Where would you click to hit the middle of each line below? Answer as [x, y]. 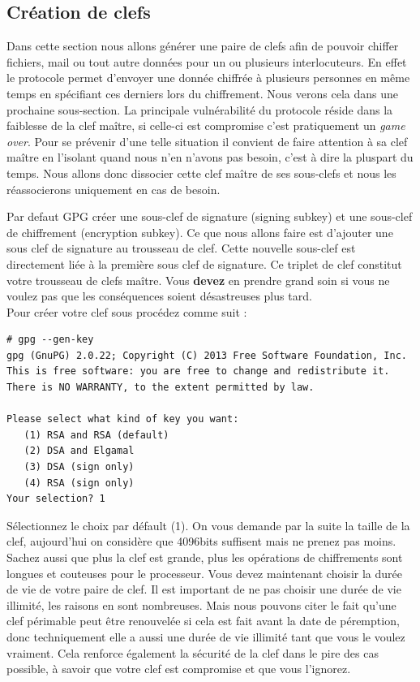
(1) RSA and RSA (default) [96, 435]
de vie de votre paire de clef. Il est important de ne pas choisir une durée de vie [204, 589]
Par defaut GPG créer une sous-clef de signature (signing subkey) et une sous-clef [210, 216]
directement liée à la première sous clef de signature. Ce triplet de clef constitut [204, 263]
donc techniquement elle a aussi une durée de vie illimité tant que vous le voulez [206, 636]
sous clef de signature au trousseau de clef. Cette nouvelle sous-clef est [181, 248]
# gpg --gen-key [50, 340]
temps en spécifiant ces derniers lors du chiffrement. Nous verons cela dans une [202, 93]
